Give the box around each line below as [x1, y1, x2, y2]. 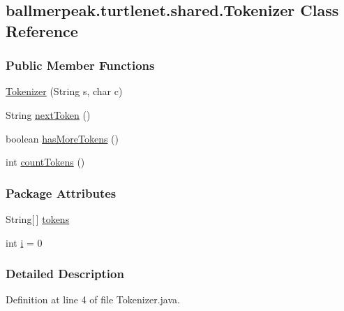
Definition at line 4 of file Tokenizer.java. [6, 292, 180, 307]
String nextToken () [6, 107, 91, 122]
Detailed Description [6, 265, 124, 282]
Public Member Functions [6, 57, 155, 74]
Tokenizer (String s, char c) [6, 84, 123, 99]
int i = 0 [6, 235, 43, 249]
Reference [6, 20, 78, 41]
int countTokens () [6, 154, 85, 169]
